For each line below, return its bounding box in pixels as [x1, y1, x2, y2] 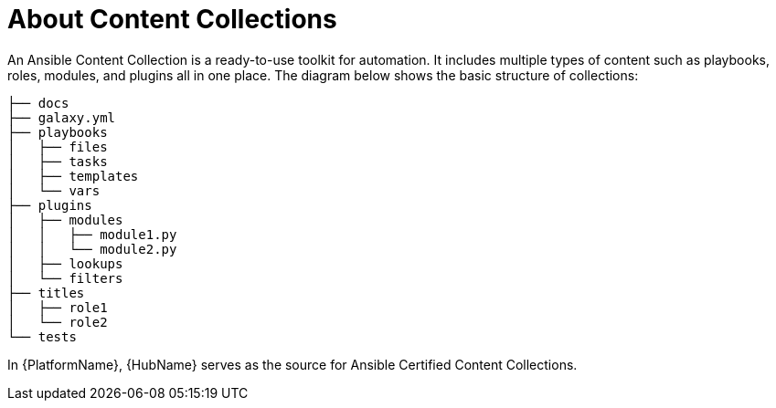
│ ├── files [7, 139, 108, 154]
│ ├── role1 [7, 299, 108, 315]
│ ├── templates [7, 168, 139, 183]
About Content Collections [7, 4, 337, 35]
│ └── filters [7, 270, 123, 286]
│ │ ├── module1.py [7, 226, 177, 242]
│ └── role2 [7, 314, 108, 330]
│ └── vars [7, 183, 101, 198]
